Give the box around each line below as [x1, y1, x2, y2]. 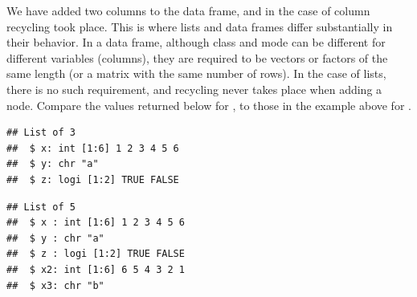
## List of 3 [6, 127, 76, 139]
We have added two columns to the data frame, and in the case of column [6, 2, 370, 18]
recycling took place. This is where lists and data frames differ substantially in [6, 18, 393, 35]
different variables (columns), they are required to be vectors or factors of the [6, 49, 388, 66]
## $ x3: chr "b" [6, 279, 104, 291]
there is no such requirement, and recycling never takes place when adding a [6, 80, 382, 97]
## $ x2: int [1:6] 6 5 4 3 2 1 [6, 263, 185, 275]
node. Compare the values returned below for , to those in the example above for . [6, 96, 411, 113]
